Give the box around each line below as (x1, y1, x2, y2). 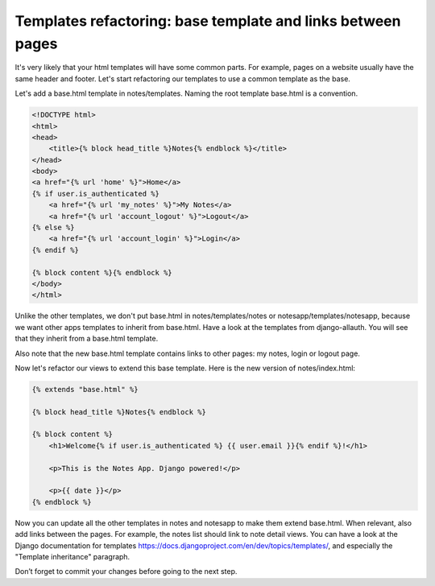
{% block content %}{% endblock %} (31, 268, 172, 277)
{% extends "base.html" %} (31, 385, 139, 394)
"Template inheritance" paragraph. (14, 551, 130, 561)
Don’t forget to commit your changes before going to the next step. (14, 567, 238, 576)
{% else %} (31, 223, 75, 233)
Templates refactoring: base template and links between (14, 12, 401, 30)
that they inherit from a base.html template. (14, 334, 159, 344)
